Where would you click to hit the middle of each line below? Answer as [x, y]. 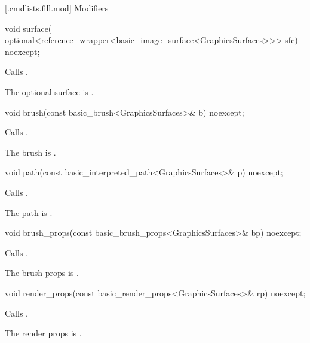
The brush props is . [42, 273]
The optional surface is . [49, 91]
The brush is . [30, 152]
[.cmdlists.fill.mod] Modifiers [57, 8]
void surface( [28, 28]
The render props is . [43, 333]
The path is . [29, 212]
